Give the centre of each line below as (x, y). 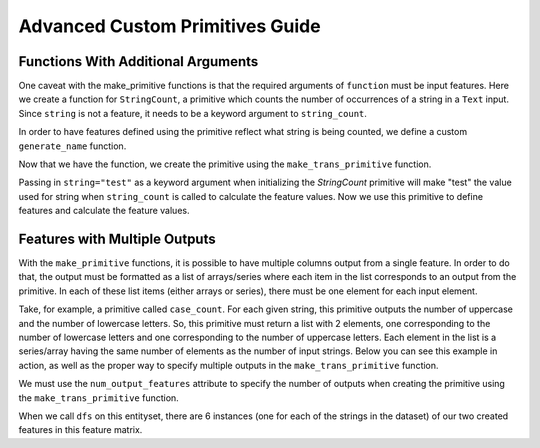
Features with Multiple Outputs (117, 239)
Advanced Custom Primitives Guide (169, 26)
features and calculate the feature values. (104, 211)
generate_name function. (72, 146)
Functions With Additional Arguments (138, 61)
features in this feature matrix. (80, 430)
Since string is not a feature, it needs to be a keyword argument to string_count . (192, 113)
